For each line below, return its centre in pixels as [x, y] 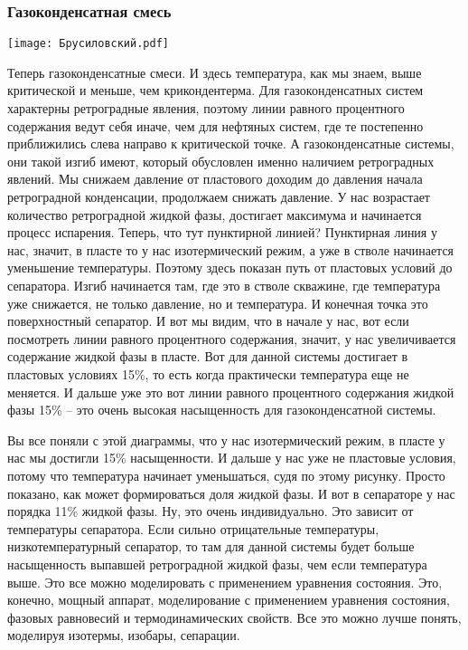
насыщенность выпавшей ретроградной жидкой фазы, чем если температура [217, 564]
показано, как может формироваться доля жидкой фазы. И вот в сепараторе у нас [231, 493]
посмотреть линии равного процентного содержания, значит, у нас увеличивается [232, 338]
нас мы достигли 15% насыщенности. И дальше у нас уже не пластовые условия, [232, 458]
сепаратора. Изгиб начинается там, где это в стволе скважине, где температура [224, 285]
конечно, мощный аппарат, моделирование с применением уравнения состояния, [229, 600]
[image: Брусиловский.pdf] [88, 44]
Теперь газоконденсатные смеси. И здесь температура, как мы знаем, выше [215, 72]
